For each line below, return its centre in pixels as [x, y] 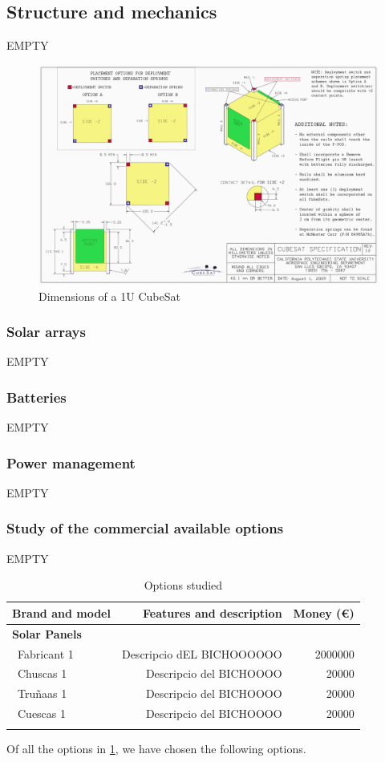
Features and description [212, 612]
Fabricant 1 [45, 653]
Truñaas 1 [42, 693]
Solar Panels [47, 633]
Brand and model [61, 612]
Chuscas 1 [42, 673]
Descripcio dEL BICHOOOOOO [202, 653]
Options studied [183, 585]
